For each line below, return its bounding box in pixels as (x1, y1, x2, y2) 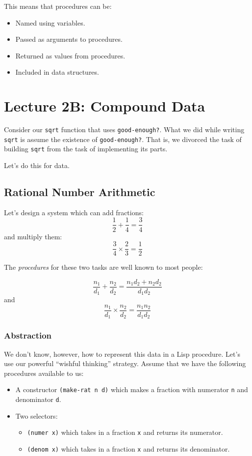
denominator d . (15, 394, 61, 404)
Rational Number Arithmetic (4, 184, 155, 199)
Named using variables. (15, 17, 85, 28)
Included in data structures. (15, 67, 99, 77)
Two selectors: (15, 410, 58, 421)
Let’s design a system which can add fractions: (4, 207, 144, 217)
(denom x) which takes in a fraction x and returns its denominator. (27, 443, 230, 454)
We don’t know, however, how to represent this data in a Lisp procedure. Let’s (4, 348, 240, 359)
